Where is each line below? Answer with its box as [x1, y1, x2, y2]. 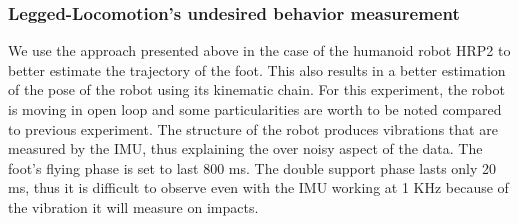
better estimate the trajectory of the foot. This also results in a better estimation [8, 59, 506, 80]
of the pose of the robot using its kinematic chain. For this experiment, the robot [8, 79, 505, 100]
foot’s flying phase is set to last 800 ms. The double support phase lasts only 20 [8, 157, 497, 178]
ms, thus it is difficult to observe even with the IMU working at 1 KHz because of [8, 177, 509, 198]
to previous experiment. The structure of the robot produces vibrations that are [8, 118, 498, 139]
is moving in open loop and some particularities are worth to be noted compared [8, 99, 502, 119]
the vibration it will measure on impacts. [8, 196, 259, 217]
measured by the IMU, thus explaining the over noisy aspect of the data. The [8, 138, 483, 159]
